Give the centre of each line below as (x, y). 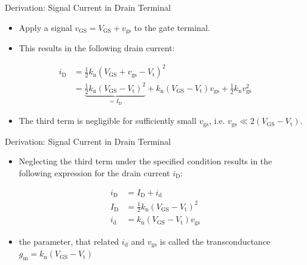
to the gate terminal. (172, 27)
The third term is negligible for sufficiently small (108, 121)
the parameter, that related (69, 241)
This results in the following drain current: (97, 48)
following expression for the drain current (94, 173)
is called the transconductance (215, 241)
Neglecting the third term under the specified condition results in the (145, 161)
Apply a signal (45, 27)
